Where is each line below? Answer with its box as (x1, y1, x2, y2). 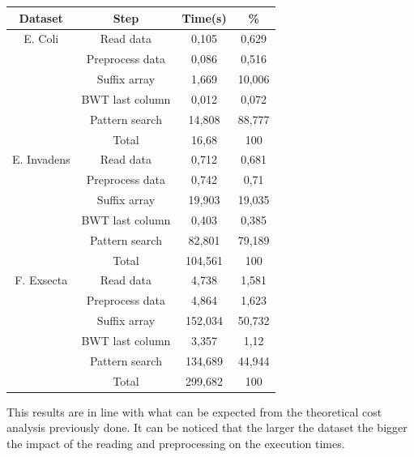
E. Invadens (12, 151, 70, 168)
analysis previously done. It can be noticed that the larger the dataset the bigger (6, 419, 408, 436)
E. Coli (23, 30, 59, 47)
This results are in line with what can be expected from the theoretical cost (6, 403, 382, 420)
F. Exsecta (15, 271, 68, 288)
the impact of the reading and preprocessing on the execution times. (6, 434, 345, 451)
